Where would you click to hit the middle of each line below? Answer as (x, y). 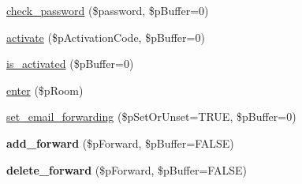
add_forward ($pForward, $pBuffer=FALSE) (120, 143)
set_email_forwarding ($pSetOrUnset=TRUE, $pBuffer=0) (151, 116)
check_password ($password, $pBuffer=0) (108, 10)
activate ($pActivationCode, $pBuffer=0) (106, 37)
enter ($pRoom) (45, 90)
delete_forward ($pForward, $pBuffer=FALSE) (127, 169)
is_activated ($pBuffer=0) (70, 64)
